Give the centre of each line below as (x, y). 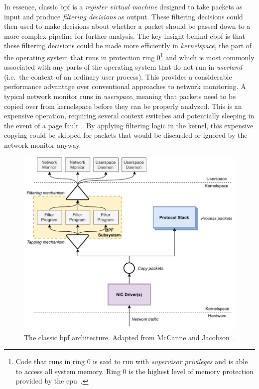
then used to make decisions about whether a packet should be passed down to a (127, 26)
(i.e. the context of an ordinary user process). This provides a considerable (118, 76)
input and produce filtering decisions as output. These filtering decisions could (124, 16)
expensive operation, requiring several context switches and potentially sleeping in (129, 116)
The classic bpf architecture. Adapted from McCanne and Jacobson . (129, 337)
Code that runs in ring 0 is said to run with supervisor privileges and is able (132, 361)
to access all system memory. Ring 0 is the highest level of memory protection (134, 371)
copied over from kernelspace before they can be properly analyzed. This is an (123, 106)
